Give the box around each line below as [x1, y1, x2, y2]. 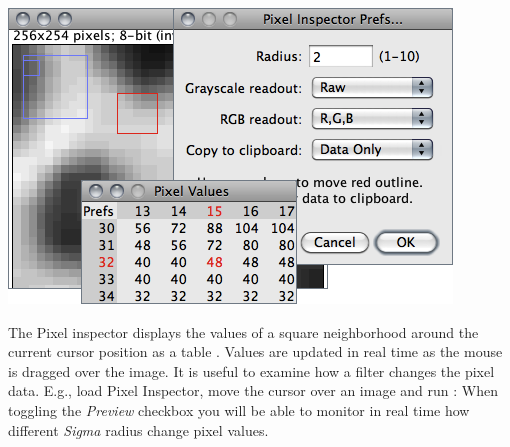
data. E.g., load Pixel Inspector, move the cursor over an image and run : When [8, 380, 498, 401]
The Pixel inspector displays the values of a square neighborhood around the [8, 321, 479, 342]
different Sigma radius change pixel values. [8, 419, 269, 440]
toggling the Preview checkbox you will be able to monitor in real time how [8, 399, 470, 420]
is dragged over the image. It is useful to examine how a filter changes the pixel [8, 360, 495, 381]
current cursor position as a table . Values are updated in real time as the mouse [8, 341, 503, 362]
